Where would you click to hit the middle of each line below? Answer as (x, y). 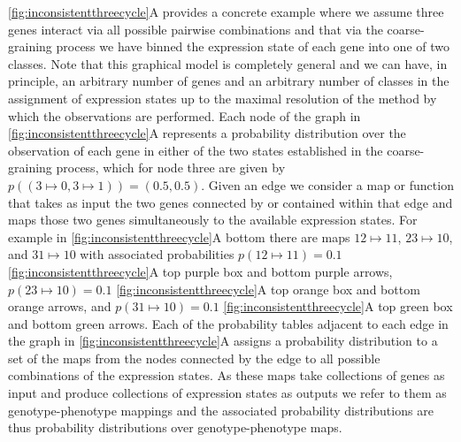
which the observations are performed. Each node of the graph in (184, 115)
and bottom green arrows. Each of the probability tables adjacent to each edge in (228, 323)
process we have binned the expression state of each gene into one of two (253, 46)
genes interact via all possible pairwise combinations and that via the (196, 29)
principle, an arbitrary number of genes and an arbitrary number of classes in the (229, 81)
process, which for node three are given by (171, 168)
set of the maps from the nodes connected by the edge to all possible (194, 358)
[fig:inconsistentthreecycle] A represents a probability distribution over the (207, 133)
